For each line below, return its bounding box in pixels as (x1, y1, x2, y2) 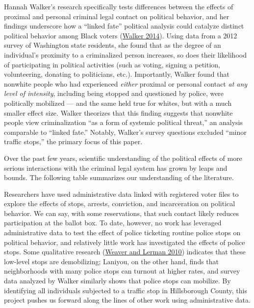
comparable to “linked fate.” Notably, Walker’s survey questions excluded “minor (4, 126, 247, 137)
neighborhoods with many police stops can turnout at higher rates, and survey (4, 266, 240, 276)
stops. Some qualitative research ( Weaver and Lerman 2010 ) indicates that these (4, 246, 246, 257)
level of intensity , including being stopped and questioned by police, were (4, 88, 224, 98)
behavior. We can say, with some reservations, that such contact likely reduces (4, 208, 239, 218)
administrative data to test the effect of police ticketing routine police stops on (4, 227, 241, 238)
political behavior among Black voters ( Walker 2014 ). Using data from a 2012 (4, 30, 237, 40)
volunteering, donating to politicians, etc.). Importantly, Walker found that (4, 69, 229, 79)
